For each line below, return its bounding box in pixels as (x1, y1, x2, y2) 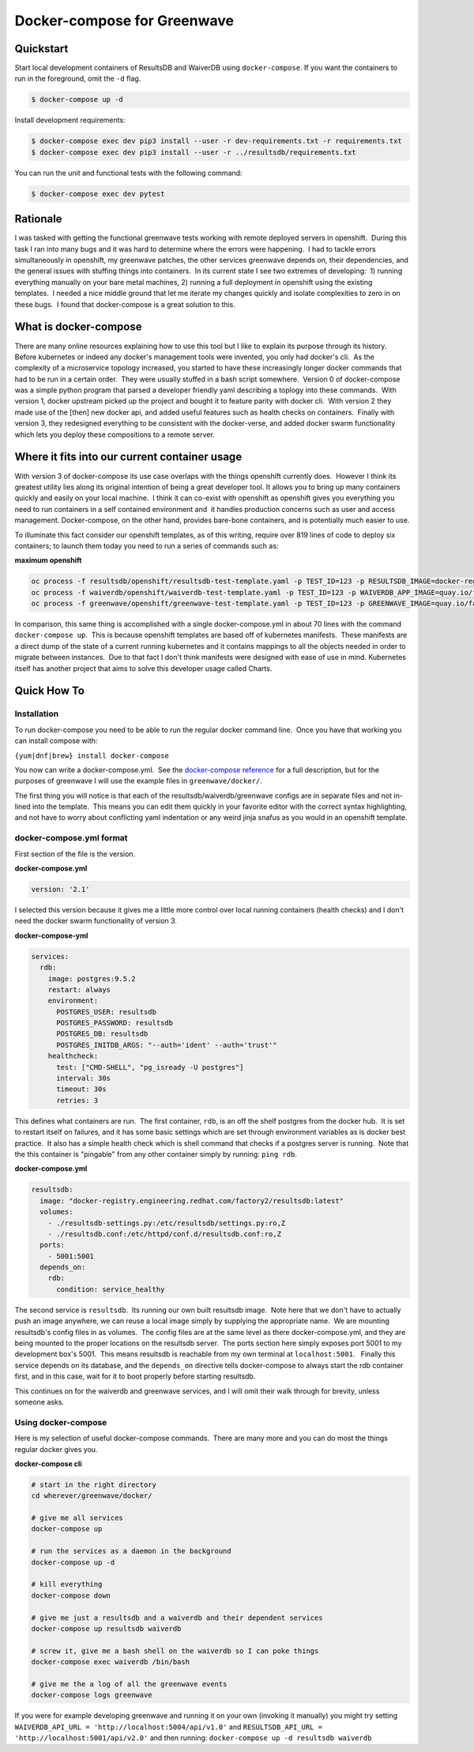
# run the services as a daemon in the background (31, 1547, 232, 1556)
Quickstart (14, 42, 69, 55)
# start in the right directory (31, 1480, 157, 1489)
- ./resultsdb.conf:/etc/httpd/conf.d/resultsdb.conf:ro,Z (47, 1229, 282, 1238)
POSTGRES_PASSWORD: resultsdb (56, 1018, 174, 1028)
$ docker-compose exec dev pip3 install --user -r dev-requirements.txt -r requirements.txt (31, 137, 402, 146)
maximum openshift (14, 556, 82, 565)
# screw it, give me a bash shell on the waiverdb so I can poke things (31, 1646, 319, 1655)
